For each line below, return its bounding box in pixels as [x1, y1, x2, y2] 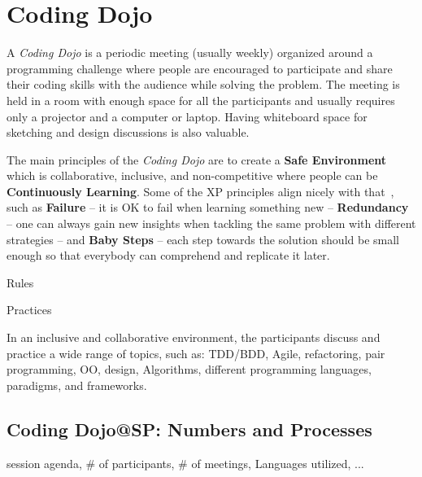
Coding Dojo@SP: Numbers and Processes [7, 416, 372, 441]
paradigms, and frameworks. [7, 376, 147, 393]
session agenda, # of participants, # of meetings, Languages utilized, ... [7, 454, 364, 471]
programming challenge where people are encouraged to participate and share [7, 59, 393, 77]
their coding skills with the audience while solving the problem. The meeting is [7, 76, 400, 93]
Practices [7, 301, 52, 318]
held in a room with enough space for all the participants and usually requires [7, 91, 395, 108]
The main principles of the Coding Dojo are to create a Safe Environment [7, 151, 387, 168]
